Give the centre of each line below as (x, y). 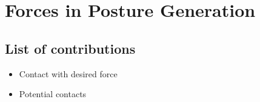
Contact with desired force (68, 73)
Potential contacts (53, 94)
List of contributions (70, 48)
